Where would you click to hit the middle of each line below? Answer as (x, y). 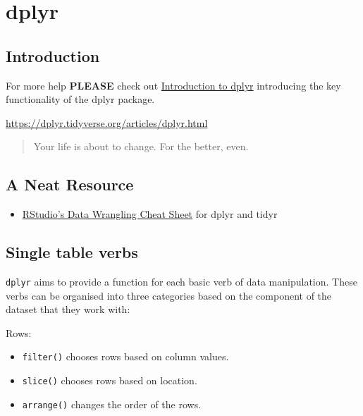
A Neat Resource (70, 184)
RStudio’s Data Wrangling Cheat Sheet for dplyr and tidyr (150, 214)
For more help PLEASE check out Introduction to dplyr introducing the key (173, 85)
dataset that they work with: (68, 309)
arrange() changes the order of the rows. (112, 404)
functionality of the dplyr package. (80, 99)
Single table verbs (72, 252)
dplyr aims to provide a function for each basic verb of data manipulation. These (181, 281)
